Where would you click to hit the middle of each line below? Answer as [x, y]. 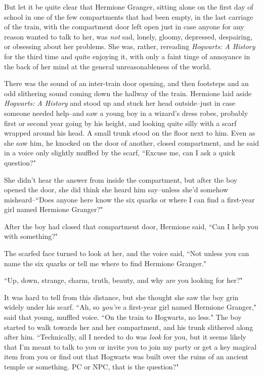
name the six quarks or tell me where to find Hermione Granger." [105, 263]
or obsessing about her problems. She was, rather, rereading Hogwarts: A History [130, 46]
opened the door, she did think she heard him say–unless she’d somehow [116, 190]
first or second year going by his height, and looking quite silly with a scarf [120, 123]
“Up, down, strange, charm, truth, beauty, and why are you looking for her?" [123, 280]
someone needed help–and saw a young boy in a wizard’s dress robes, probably [126, 113]
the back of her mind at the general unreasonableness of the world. [108, 66]
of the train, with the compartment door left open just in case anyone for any [124, 27]
